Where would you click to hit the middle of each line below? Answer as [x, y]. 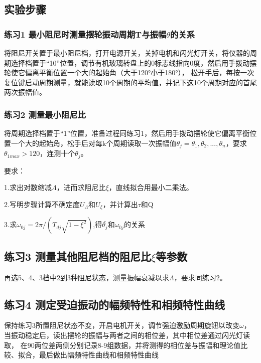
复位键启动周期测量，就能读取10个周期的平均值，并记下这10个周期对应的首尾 [130, 82]
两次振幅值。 [25, 92]
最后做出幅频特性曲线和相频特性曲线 [99, 355]
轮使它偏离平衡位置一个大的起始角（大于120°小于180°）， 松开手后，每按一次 [129, 72]
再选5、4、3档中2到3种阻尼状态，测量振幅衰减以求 [87, 277]
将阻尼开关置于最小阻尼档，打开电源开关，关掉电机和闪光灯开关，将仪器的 [127, 53]
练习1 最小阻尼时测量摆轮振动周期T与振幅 [85, 34]
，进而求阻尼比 [81, 187]
